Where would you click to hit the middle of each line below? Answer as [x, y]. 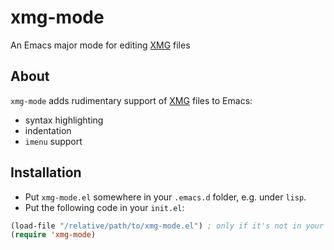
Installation [46, 172]
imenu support [53, 141]
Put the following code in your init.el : [104, 207]
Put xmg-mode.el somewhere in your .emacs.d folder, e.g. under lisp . [165, 197]
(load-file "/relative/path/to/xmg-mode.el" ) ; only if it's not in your [167, 226]
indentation [48, 130]
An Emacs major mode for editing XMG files [100, 45]
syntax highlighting [64, 120]
